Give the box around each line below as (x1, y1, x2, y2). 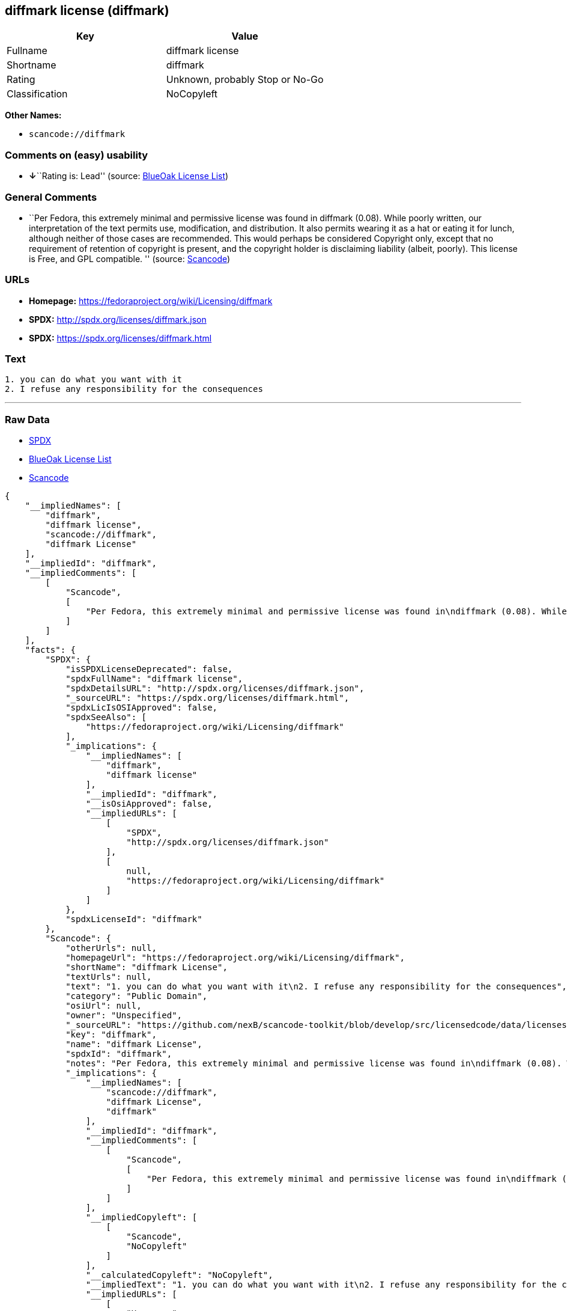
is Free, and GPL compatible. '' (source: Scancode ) (29, 253, 231, 264)
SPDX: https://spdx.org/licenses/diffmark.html (29, 332, 212, 343)
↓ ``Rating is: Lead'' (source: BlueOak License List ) (29, 171, 229, 182)
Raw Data (5, 413, 50, 426)
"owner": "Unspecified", (65, 1010, 183, 1021)
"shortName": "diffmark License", (65, 962, 228, 973)
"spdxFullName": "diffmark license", (65, 674, 243, 684)
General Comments (5, 191, 97, 203)
